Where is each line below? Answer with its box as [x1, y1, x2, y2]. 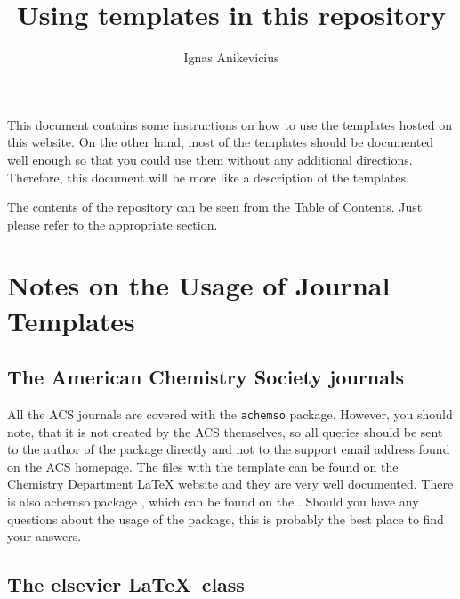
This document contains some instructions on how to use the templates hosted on [7, 115, 452, 134]
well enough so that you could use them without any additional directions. [7, 150, 413, 168]
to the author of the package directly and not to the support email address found [7, 440, 450, 458]
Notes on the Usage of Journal [7, 267, 391, 304]
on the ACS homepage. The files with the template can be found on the [7, 457, 399, 475]
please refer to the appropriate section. [7, 215, 218, 233]
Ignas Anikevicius [183, 48, 279, 67]
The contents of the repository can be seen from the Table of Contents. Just [7, 198, 423, 216]
